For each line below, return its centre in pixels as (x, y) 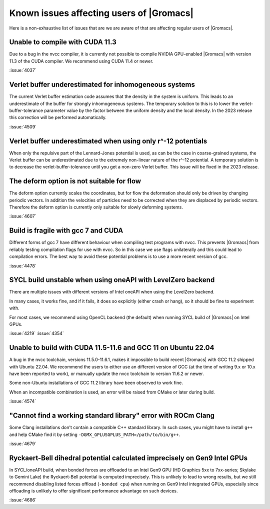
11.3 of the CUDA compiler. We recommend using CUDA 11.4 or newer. (81, 61)
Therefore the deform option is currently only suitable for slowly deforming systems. (96, 207)
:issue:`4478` (23, 265)
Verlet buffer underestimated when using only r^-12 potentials (108, 141)
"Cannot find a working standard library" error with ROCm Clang (112, 416)
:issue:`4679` (23, 443)
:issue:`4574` (23, 401)
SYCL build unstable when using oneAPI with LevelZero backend (112, 280)
